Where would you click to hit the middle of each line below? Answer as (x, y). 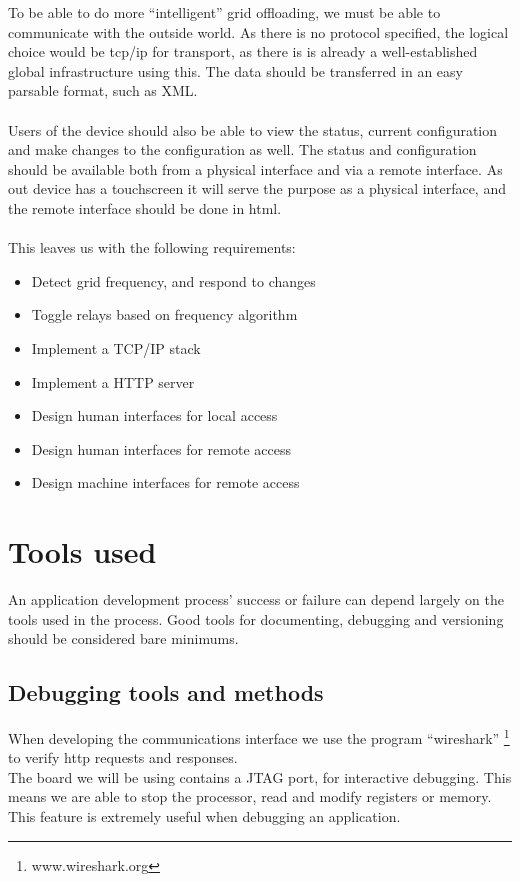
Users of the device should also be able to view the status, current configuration (253, 129)
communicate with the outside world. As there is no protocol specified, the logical (258, 31)
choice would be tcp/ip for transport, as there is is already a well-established (243, 51)
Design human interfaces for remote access (161, 448)
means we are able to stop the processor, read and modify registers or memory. (250, 796)
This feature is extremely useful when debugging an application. (204, 816)
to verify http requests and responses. (123, 757)
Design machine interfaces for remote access (165, 482)
